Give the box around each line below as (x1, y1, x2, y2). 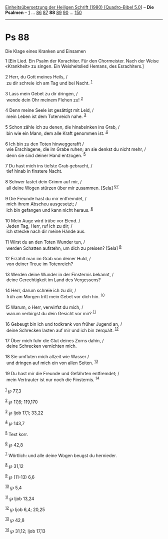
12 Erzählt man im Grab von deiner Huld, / (5, 256, 91, 262)
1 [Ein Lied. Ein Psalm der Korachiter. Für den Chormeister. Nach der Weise (5, 57, 159, 64)
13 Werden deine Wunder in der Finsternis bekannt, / (5, 272, 114, 278)
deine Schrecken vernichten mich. (6, 343, 77, 349)
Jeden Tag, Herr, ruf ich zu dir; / (6, 223, 72, 229)
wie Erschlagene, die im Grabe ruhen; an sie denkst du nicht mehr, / (6, 146, 146, 152)
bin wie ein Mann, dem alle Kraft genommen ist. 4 (6, 129, 108, 136)
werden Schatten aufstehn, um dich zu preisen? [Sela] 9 (6, 244, 121, 251)
